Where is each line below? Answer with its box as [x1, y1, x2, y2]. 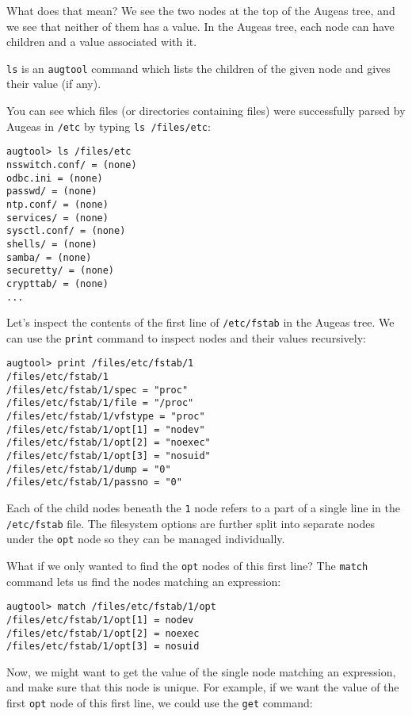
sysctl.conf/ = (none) [6, 225, 126, 237]
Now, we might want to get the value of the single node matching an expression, [6, 663, 396, 680]
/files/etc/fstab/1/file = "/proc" [6, 397, 194, 409]
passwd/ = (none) [6, 186, 97, 197]
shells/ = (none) [6, 238, 97, 250]
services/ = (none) [6, 212, 109, 224]
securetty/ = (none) [6, 265, 115, 277]
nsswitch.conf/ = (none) [6, 159, 137, 170]
